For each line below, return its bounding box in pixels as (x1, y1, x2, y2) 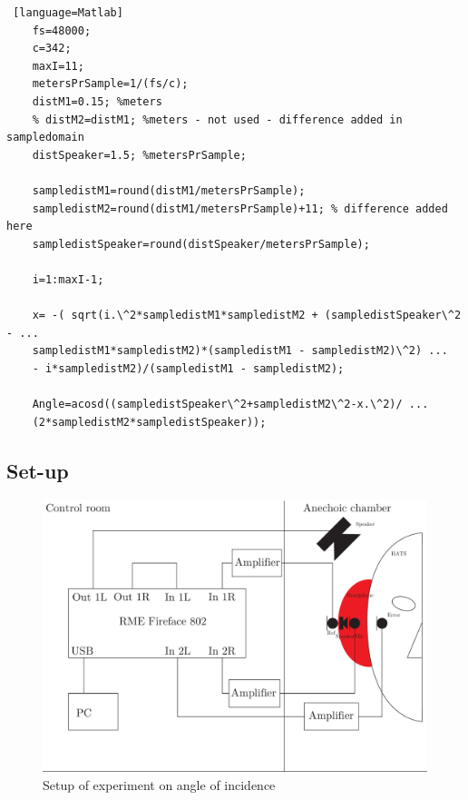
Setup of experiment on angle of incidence (43, 775, 276, 794)
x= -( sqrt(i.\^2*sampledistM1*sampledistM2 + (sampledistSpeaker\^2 (32, 309, 462, 322)
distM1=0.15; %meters (32, 94, 162, 108)
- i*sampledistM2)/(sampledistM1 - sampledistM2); (32, 361, 345, 375)
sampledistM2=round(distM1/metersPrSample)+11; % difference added (32, 202, 448, 215)
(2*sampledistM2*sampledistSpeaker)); (32, 415, 267, 429)
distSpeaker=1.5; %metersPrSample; (32, 148, 247, 162)
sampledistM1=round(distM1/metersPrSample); (32, 183, 306, 197)
